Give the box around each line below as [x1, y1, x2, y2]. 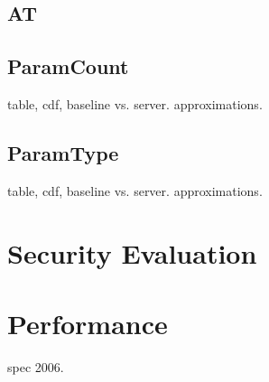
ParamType [7, 138, 119, 166]
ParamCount [7, 52, 129, 80]
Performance [7, 304, 168, 341]
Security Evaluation [7, 234, 257, 271]
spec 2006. [7, 357, 64, 376]
